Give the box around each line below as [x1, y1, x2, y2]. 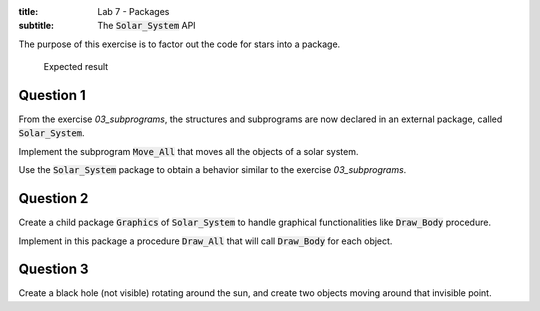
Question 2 [18, 190, 89, 207]
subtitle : [18, 20, 55, 32]
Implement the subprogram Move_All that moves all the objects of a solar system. [18, 145, 359, 157]
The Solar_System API [97, 20, 196, 32]
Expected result [43, 61, 109, 73]
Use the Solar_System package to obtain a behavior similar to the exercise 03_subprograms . [18, 164, 407, 176]
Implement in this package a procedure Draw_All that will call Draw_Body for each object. [18, 235, 393, 247]
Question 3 [18, 261, 89, 278]
